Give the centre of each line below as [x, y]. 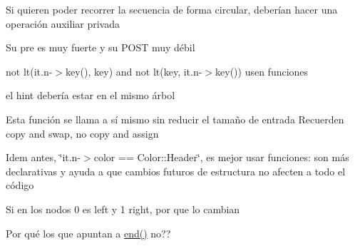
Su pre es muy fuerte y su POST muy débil [101, 47]
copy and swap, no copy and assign [82, 133]
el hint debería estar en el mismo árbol [91, 95]
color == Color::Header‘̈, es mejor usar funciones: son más [221, 157]
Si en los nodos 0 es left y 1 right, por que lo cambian [123, 209]
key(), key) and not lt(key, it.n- [134, 71]
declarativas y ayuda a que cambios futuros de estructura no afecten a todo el [176, 171]
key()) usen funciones [262, 71]
